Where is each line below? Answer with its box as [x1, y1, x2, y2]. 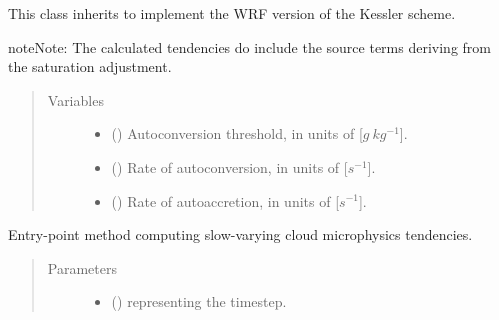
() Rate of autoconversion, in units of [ [111, 156, 348, 177]
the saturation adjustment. [8, 56, 172, 77]
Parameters [47, 257, 117, 278]
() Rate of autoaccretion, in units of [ [111, 190, 340, 211]
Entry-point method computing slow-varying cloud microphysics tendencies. [8, 224, 473, 245]
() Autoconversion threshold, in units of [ [111, 123, 363, 144]
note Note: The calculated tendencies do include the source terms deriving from [8, 36, 491, 57]
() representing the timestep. [111, 291, 287, 312]
